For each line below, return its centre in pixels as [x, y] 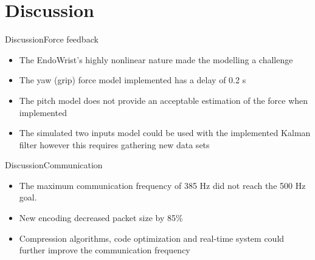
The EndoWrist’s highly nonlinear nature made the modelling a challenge [156, 59]
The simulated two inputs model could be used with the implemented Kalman [165, 133]
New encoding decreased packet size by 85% [101, 218]
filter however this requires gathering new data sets [114, 144]
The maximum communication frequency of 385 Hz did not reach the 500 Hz [162, 185]
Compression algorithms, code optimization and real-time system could [152, 238]
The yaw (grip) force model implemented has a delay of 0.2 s [133, 80]
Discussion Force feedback [52, 39]
